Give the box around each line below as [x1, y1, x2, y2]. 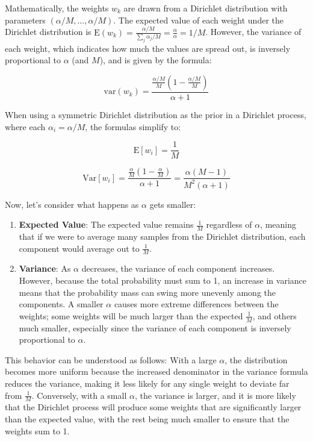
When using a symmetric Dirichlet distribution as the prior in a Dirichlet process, [5, 108, 306, 120]
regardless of [206, 218, 252, 231]
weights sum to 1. [5, 424, 70, 437]
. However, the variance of [205, 25, 302, 38]
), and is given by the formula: [99, 54, 212, 66]
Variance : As [19, 262, 71, 275]
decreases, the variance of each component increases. [81, 262, 275, 275]
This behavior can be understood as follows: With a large [5, 353, 217, 366]
